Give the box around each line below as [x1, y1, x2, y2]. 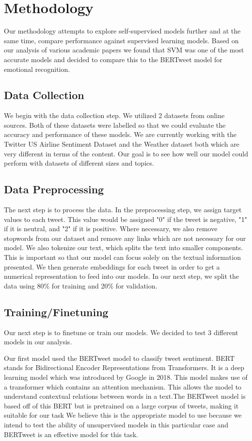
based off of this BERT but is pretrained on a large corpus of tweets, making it [4, 400, 239, 410]
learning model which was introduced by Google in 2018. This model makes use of [4, 372, 248, 382]
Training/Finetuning [4, 304, 109, 319]
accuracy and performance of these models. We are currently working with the [4, 129, 236, 139]
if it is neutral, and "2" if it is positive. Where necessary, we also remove [4, 223, 218, 234]
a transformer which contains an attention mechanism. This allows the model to [4, 381, 242, 391]
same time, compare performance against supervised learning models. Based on [4, 35, 239, 45]
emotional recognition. [4, 64, 70, 74]
